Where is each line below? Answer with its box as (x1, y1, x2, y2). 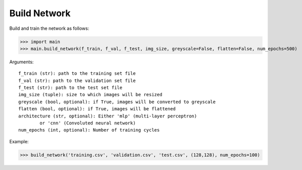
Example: (9, 138, 29, 144)
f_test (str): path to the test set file (18, 85, 122, 91)
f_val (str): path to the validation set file (18, 77, 136, 83)
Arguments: (9, 59, 34, 65)
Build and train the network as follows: (9, 25, 90, 31)
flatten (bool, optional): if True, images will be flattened (18, 106, 176, 112)
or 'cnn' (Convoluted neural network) (39, 120, 136, 126)
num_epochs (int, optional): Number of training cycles (18, 127, 160, 133)
